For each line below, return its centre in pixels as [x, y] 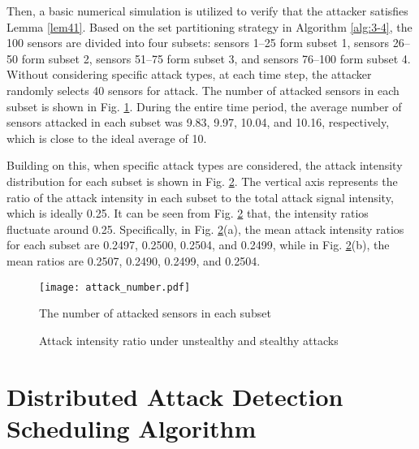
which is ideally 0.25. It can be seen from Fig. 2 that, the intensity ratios [188, 213]
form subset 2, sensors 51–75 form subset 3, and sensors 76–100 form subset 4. [216, 58]
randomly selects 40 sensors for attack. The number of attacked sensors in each [203, 90]
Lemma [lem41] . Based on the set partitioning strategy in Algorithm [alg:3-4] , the [209, 26]
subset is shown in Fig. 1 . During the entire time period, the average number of [204, 106]
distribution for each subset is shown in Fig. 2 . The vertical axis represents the [202, 181]
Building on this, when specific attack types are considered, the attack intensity [205, 165]
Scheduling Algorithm [132, 427]
